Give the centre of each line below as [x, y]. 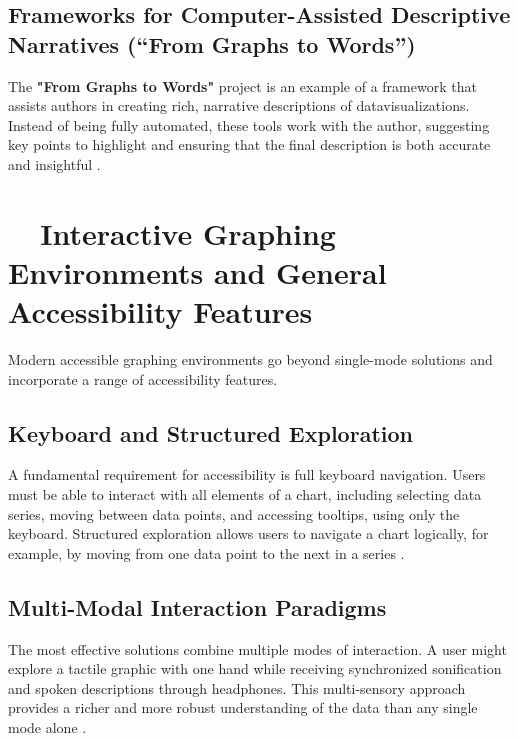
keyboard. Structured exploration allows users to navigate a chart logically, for [248, 533]
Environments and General [197, 271]
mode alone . [47, 727]
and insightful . [54, 163]
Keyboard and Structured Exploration [210, 432]
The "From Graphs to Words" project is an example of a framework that [242, 85]
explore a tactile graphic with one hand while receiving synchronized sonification [255, 668]
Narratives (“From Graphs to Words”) [212, 43]
